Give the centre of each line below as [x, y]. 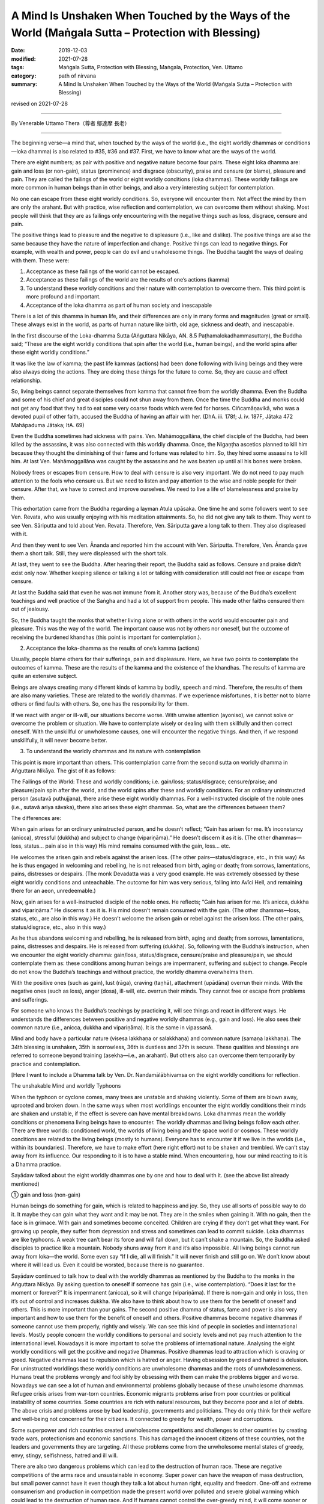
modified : [23, 59]
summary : [24, 84]
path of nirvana [77, 76]
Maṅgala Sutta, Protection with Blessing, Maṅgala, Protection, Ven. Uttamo [151, 67]
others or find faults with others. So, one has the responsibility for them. [100, 704]
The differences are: [36, 818]
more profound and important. [64, 297]
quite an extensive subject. [44, 676]
